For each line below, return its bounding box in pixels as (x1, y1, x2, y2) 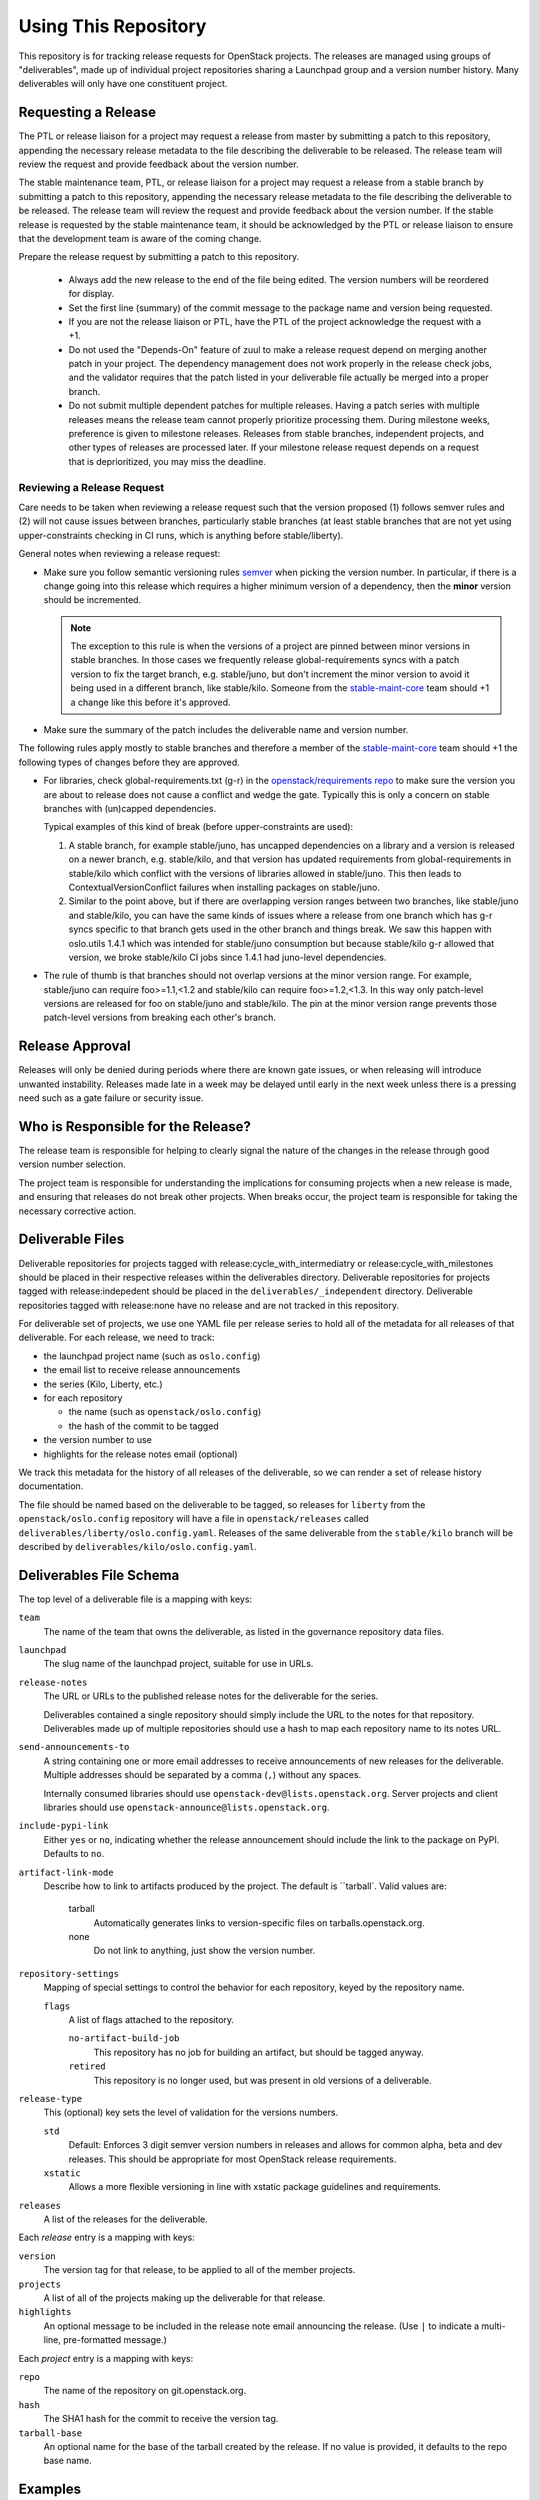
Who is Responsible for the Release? (18, 1118, 252, 1135)
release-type (18, 2093, 83, 2104)
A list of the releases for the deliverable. (43, 2213, 209, 2225)
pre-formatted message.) (63, 2334, 167, 2346)
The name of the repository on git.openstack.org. (43, 2385, 247, 2397)
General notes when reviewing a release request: (18, 548, 221, 560)
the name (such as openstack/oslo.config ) (68, 1406, 262, 1418)
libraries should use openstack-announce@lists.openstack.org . (43, 1801, 330, 1813)
